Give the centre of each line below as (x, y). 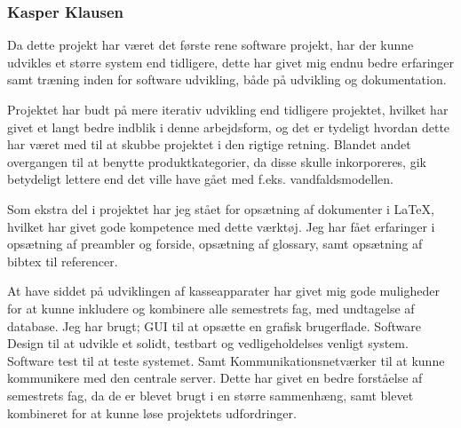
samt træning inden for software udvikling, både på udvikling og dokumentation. (227, 79)
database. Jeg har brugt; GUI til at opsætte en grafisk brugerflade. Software (214, 325)
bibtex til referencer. (63, 261)
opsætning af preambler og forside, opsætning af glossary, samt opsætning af (215, 244)
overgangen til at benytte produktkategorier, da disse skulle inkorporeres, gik (217, 161)
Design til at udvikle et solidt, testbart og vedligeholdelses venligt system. (208, 343)
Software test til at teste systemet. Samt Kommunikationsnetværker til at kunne (226, 360)
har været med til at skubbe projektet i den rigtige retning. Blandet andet (209, 144)
